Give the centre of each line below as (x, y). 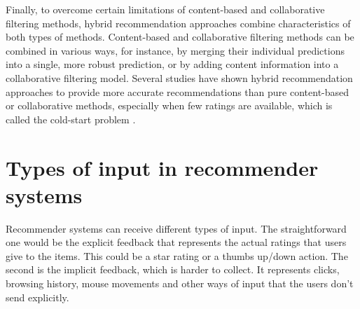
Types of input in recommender (162, 167)
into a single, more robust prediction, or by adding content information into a (172, 64)
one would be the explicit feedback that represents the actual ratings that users (176, 242)
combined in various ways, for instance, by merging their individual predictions (175, 50)
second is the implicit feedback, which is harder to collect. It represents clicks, (173, 269)
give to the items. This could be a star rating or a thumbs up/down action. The (177, 255)
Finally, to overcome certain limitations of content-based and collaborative (165, 9)
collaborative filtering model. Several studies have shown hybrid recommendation (179, 77)
